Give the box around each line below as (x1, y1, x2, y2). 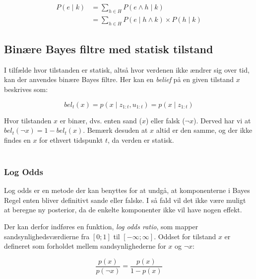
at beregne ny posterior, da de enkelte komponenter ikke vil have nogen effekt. (4, 204, 242, 215)
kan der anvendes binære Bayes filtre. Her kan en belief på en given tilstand (4, 74, 234, 85)
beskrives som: (4, 84, 48, 94)
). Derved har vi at (193, 115, 251, 125)
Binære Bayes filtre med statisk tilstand (4, 41, 213, 57)
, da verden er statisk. (107, 134, 174, 145)
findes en (4, 134, 31, 145)
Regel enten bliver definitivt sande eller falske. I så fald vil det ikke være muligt (4, 194, 246, 205)
